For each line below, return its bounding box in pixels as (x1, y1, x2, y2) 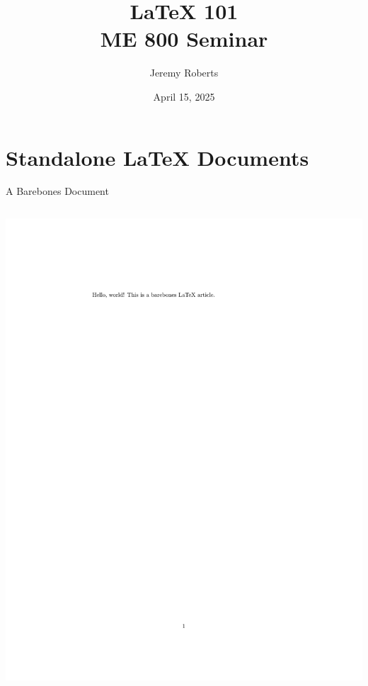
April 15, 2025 (153, 89, 215, 103)
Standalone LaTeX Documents (6, 142, 309, 171)
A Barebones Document (6, 184, 109, 198)
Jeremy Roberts (149, 65, 219, 80)
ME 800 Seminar (100, 24, 268, 53)
